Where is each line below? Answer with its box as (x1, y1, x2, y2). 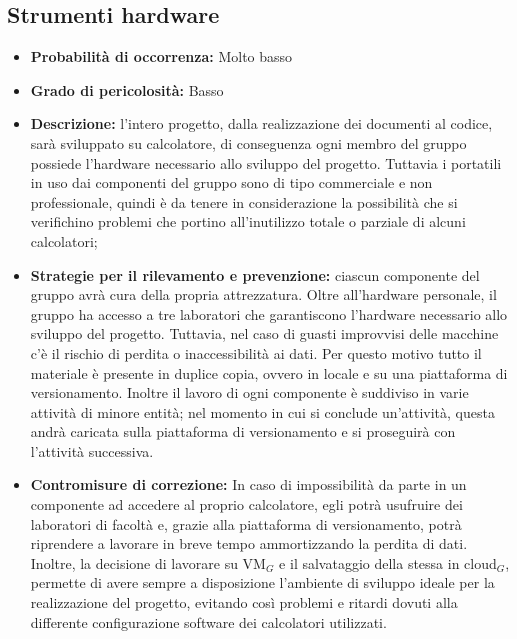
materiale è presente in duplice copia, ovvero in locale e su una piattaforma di (30, 362, 508, 383)
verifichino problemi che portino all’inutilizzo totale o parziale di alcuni (30, 211, 466, 232)
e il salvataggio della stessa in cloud (279, 552, 497, 573)
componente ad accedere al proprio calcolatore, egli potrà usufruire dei (30, 494, 463, 515)
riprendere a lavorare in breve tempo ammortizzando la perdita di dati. (30, 533, 468, 554)
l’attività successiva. (30, 440, 154, 461)
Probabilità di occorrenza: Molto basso (30, 46, 293, 67)
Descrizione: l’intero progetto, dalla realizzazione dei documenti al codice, (30, 113, 493, 134)
